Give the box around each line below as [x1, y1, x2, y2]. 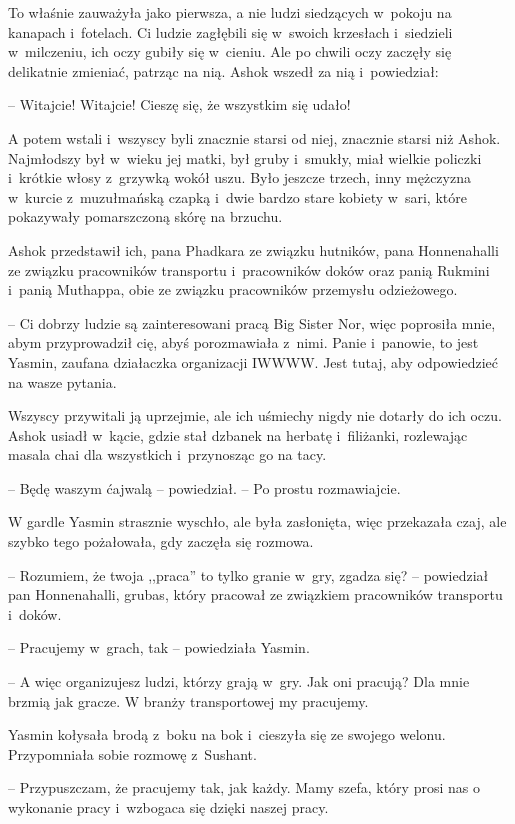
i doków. [8, 603, 62, 624]
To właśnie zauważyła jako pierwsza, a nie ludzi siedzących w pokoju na [8, 2, 452, 22]
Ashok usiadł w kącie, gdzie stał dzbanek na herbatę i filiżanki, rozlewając [8, 424, 468, 445]
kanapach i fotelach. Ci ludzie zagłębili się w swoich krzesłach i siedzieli [8, 21, 453, 42]
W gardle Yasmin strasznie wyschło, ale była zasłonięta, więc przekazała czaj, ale [8, 511, 507, 532]
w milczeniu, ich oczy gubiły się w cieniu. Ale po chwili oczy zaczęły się [8, 41, 452, 62]
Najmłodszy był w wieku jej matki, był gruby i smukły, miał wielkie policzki [8, 147, 482, 168]
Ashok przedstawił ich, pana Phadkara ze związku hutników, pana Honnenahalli [8, 239, 499, 260]
